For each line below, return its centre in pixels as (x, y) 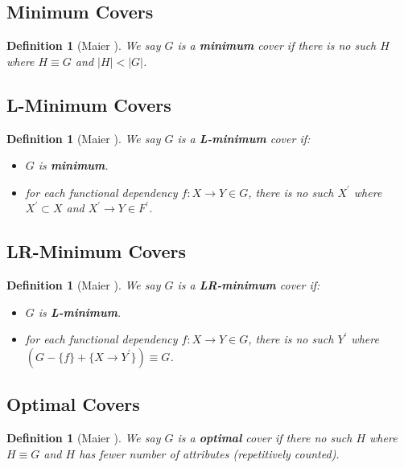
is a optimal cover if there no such (265, 438)
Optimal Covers (73, 404)
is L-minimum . (80, 312)
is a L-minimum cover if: (244, 138)
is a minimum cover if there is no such (277, 45)
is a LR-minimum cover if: (249, 285)
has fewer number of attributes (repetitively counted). (209, 453)
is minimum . (73, 165)
